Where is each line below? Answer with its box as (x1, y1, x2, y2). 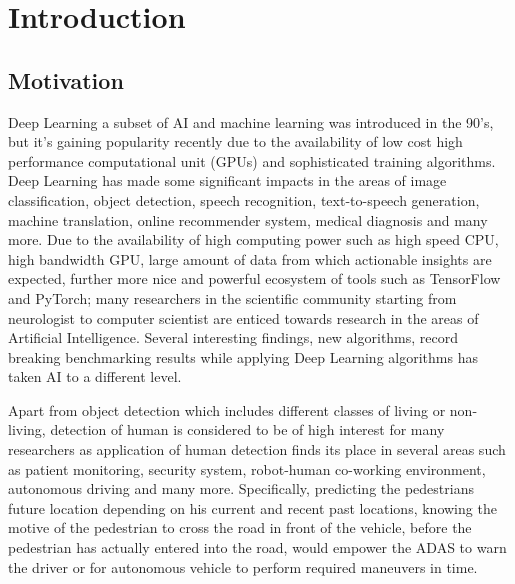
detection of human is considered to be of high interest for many (50, 419, 445, 440)
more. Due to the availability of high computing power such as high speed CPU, (8, 229, 499, 250)
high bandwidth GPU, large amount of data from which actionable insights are (8, 248, 492, 269)
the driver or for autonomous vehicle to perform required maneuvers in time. (8, 556, 478, 577)
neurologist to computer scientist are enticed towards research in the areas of (8, 307, 479, 328)
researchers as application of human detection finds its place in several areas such (8, 439, 506, 460)
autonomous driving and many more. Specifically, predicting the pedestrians (8, 478, 474, 499)
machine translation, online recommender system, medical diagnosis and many (8, 209, 488, 230)
